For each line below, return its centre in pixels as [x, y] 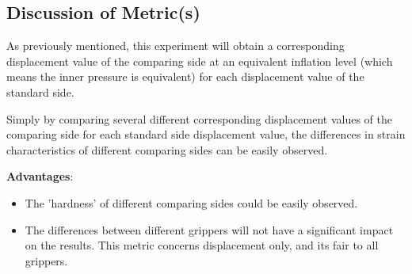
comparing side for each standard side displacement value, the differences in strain [206, 134]
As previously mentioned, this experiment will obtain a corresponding [175, 46]
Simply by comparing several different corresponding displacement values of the [200, 118]
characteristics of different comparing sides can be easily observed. [167, 149]
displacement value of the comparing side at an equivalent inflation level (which [200, 61]
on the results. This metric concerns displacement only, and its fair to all [202, 245]
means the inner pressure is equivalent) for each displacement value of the [185, 76]
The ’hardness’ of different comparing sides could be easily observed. [191, 202]
